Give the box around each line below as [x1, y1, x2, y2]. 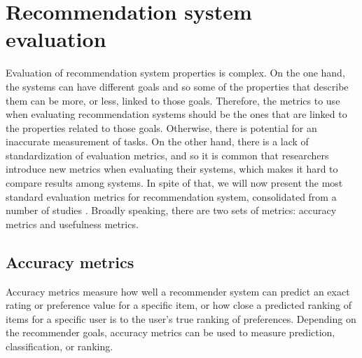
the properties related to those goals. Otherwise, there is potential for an [6, 120, 317, 135]
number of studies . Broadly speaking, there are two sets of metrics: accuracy [6, 203, 337, 218]
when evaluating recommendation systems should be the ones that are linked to [6, 107, 347, 121]
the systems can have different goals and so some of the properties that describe [6, 79, 349, 93]
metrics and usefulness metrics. [6, 216, 139, 231]
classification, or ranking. [6, 339, 113, 354]
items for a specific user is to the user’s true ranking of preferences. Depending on [6, 311, 356, 326]
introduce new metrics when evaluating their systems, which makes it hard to [6, 161, 338, 176]
